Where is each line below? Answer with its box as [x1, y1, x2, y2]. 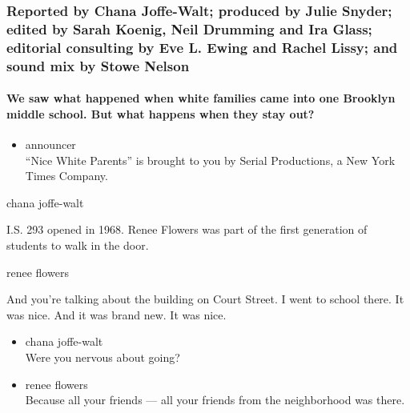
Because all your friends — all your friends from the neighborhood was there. [25, 391, 405, 408]
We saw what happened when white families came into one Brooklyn [6, 90, 396, 106]
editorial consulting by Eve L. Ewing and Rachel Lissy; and [6, 37, 398, 57]
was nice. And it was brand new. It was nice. [6, 306, 227, 323]
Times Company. [25, 167, 108, 184]
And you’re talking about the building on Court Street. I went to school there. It [6, 291, 404, 307]
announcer [25, 136, 76, 152]
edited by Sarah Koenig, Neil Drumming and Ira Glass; [6, 18, 372, 38]
